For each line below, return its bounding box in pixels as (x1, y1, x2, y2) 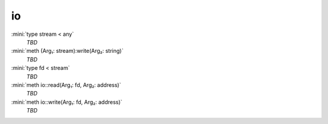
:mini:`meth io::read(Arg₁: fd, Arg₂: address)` (11, 81, 121, 88)
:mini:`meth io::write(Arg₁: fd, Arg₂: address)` (11, 98, 123, 106)
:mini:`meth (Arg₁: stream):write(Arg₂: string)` (11, 47, 124, 55)
